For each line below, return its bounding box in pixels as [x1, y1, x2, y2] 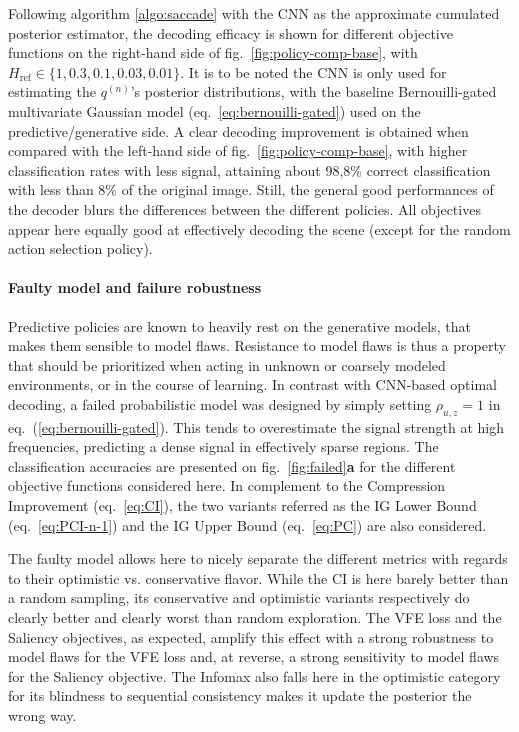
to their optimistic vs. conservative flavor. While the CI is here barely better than [8, 567, 509, 588]
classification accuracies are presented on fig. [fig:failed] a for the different [8, 455, 456, 476]
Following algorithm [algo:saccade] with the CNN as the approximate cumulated [8, 3, 500, 23]
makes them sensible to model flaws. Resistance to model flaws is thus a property [8, 335, 506, 356]
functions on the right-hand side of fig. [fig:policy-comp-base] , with [8, 42, 418, 63]
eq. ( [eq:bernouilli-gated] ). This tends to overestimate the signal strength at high [8, 416, 504, 437]
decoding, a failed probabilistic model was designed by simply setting [8, 393, 432, 414]
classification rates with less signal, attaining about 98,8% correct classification [8, 159, 491, 180]
